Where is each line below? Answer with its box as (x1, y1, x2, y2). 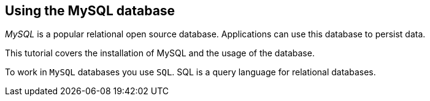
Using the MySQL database (5, 3, 175, 18)
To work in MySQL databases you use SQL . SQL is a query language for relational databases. (5, 67, 376, 78)
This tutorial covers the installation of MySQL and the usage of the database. (5, 48, 315, 59)
